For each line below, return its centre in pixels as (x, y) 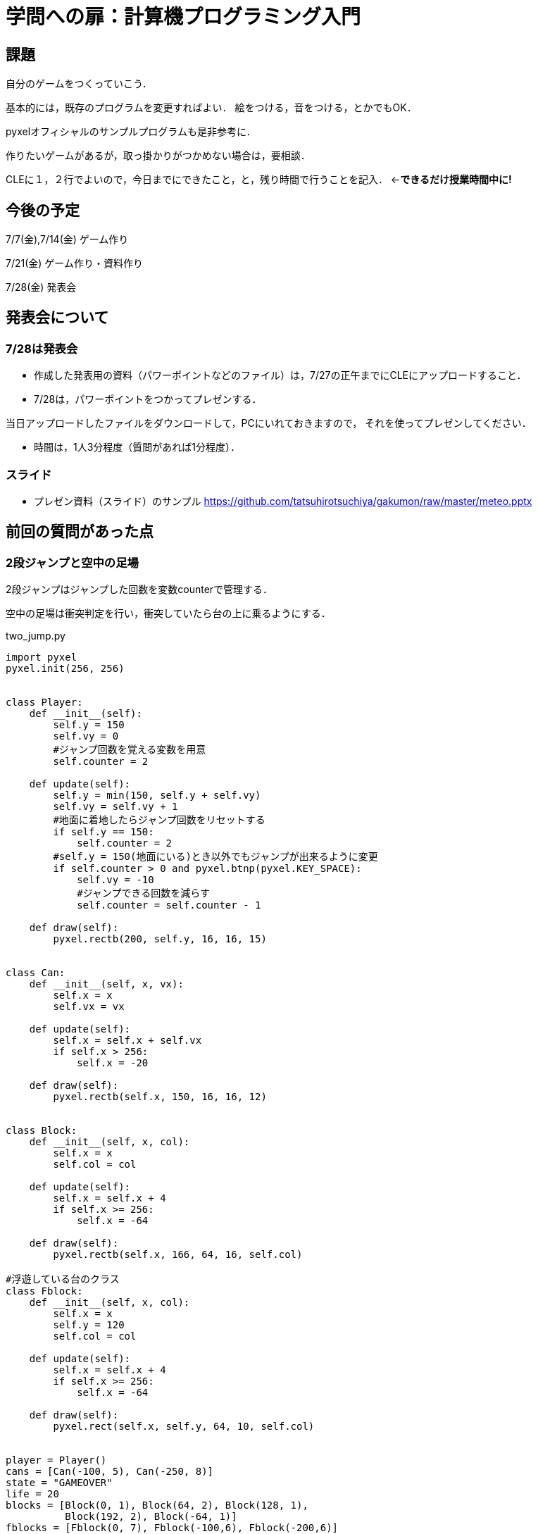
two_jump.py (36, 636)
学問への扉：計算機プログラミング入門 (183, 17)
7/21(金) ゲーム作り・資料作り (74, 263)
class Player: (44, 703)
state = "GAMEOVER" (59, 1483)
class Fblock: (44, 1291)
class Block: (42, 1131)
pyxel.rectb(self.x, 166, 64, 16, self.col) (178, 1255)
